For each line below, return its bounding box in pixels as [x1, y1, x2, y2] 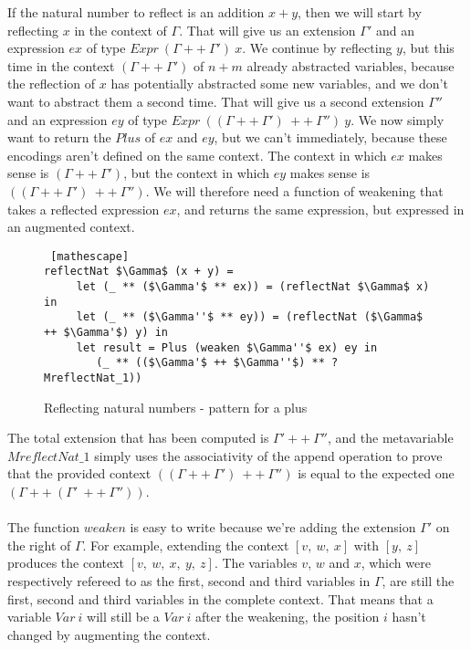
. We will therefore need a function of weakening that [145, 181, 444, 200]
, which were [361, 553, 431, 572]
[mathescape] [50, 249, 130, 263]
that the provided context [7, 464, 152, 483]
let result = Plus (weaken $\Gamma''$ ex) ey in [76, 341, 378, 354]
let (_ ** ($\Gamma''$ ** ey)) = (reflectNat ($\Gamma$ [76, 310, 424, 324]
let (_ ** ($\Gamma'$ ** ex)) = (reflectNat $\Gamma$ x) [76, 280, 430, 294]
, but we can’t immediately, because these [214, 128, 447, 147]
